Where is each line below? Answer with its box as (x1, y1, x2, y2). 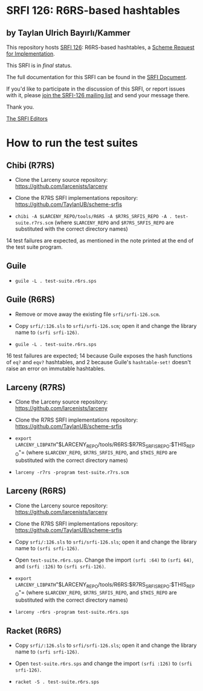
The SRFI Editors (6, 115, 48, 122)
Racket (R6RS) (6, 626, 62, 636)
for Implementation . (6, 50, 56, 57)
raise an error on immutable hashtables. (6, 365, 106, 372)
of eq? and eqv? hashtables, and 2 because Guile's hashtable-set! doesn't (6, 358, 192, 365)
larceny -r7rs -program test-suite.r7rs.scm (14, 469, 129, 476)
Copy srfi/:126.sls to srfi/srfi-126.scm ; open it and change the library (14, 322, 197, 329)
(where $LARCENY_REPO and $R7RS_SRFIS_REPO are (54, 219, 174, 226)
